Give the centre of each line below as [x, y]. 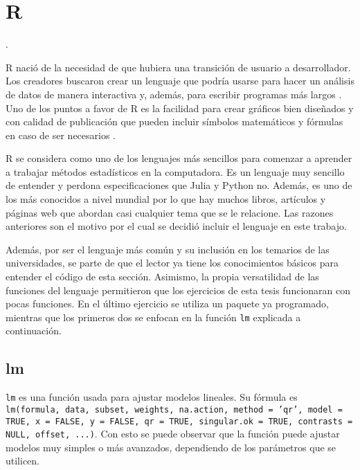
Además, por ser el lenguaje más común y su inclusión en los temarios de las [168, 249]
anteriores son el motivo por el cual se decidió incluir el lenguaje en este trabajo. [176, 226]
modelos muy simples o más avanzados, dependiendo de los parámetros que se [171, 447]
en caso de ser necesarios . [61, 135]
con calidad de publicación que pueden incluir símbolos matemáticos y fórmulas [174, 121]
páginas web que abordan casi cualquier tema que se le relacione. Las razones [170, 212]
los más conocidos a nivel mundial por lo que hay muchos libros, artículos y [166, 199]
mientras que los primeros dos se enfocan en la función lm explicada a [153, 317]
